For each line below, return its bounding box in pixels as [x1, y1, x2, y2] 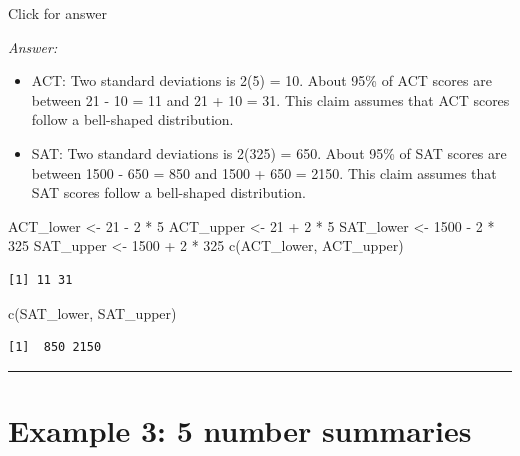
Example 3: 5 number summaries [8, 409, 472, 450]
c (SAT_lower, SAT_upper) [8, 302, 177, 323]
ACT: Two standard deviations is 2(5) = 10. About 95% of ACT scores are [31, 70, 492, 91]
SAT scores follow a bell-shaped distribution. [31, 182, 306, 203]
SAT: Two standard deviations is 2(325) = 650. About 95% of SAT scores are [31, 142, 507, 163]
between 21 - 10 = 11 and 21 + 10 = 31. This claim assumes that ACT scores [31, 89, 510, 110]
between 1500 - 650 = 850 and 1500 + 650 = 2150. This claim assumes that [31, 162, 497, 183]
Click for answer [8, 3, 107, 23]
